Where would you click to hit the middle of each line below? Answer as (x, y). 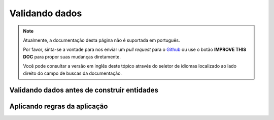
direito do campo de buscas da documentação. (72, 73)
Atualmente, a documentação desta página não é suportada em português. (101, 40)
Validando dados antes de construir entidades (84, 90)
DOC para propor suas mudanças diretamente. (72, 56)
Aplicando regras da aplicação (59, 107)
